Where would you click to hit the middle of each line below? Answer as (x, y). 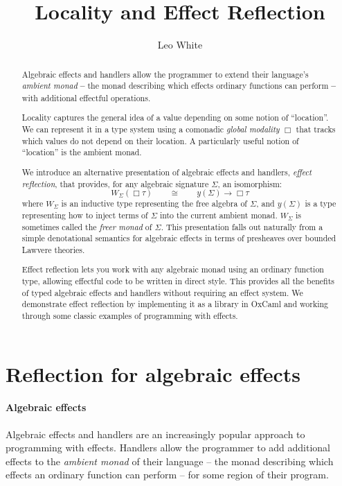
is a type (321, 203)
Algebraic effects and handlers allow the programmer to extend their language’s (165, 74)
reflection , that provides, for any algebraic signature (115, 183)
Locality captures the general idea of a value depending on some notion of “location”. (175, 118)
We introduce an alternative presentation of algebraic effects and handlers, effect (166, 172)
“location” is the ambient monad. (82, 152)
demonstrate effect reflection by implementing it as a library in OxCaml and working (175, 304)
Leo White (180, 45)
